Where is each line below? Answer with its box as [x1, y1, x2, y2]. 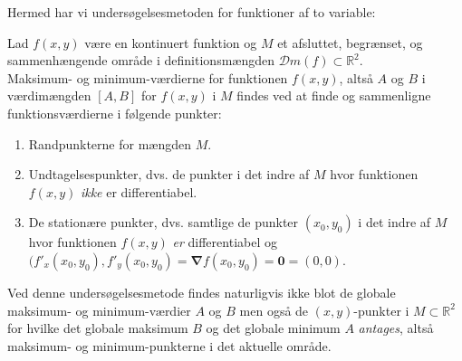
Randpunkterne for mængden [28, 134, 191, 153]
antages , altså [358, 318, 434, 337]
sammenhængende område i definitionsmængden [7, 51, 274, 70]
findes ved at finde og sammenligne [236, 86, 431, 105]
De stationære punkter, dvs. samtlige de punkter [28, 213, 299, 232]
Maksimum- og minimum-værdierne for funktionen [7, 68, 288, 87]
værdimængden [7, 86, 91, 105]
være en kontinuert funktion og [84, 33, 257, 52]
